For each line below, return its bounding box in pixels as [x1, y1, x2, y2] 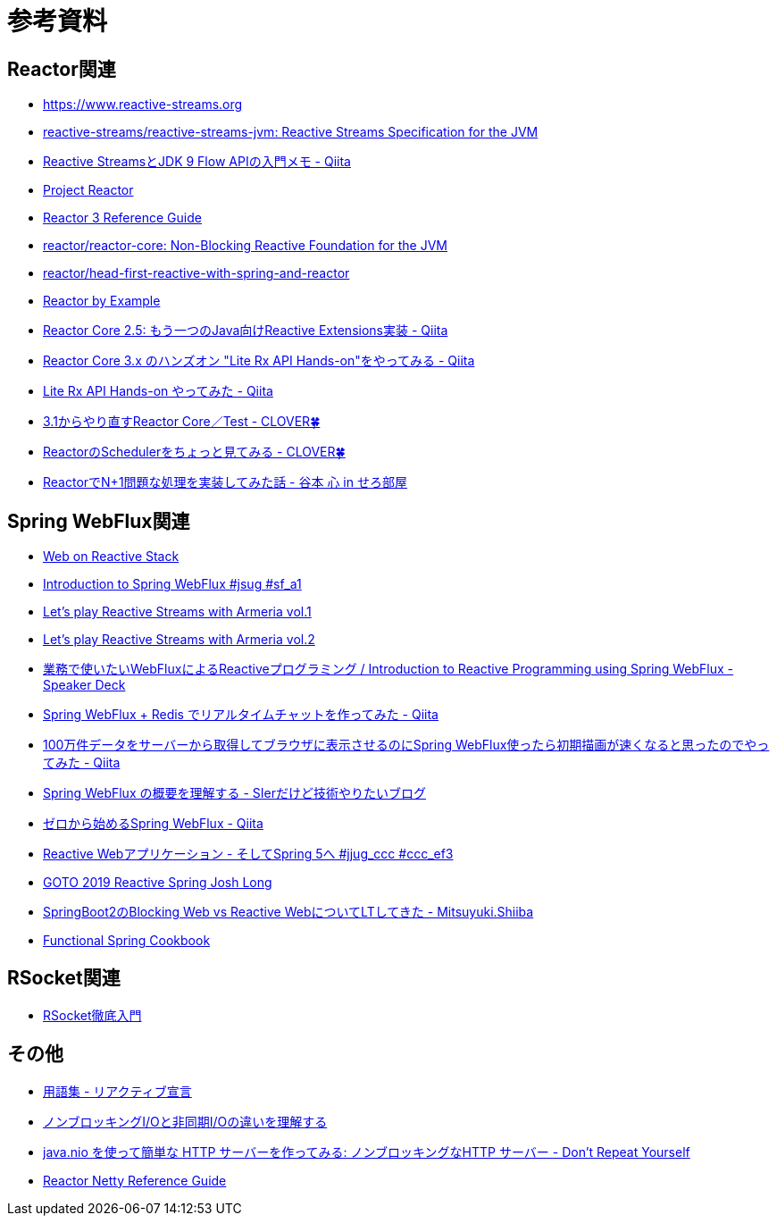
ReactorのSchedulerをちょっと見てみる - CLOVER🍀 [43, 444, 346, 460]
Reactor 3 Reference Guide [43, 210, 202, 226]
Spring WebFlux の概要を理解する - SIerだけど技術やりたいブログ [43, 785, 426, 801]
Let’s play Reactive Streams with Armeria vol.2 [43, 632, 315, 648]
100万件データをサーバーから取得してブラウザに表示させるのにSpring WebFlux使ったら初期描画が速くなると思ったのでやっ [43, 737, 770, 753]
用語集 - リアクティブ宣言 [43, 1083, 192, 1099]
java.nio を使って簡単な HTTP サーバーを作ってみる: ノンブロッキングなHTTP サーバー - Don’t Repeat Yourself [43, 1143, 690, 1160]
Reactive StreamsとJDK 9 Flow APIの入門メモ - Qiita [43, 154, 351, 170]
